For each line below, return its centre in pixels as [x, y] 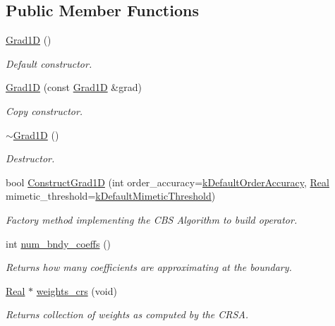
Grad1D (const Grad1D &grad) [74, 87]
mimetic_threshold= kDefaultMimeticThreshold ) [111, 196]
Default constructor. [49, 63]
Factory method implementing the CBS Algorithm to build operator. [152, 219]
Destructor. [30, 158]
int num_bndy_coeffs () [59, 243]
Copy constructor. [44, 110]
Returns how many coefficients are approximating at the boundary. [149, 267]
